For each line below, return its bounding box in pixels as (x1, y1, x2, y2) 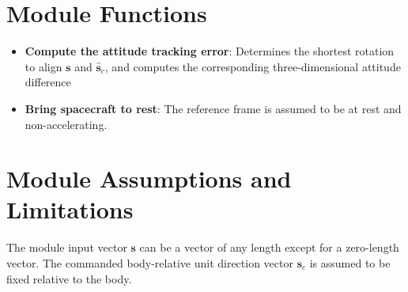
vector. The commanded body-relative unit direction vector (6, 255, 293, 271)
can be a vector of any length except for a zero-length (139, 239, 399, 256)
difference (25, 74, 71, 90)
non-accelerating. (25, 116, 108, 132)
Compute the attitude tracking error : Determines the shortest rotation (25, 43, 395, 59)
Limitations (6, 193, 134, 226)
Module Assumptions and (6, 162, 292, 195)
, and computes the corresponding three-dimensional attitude (104, 58, 401, 74)
